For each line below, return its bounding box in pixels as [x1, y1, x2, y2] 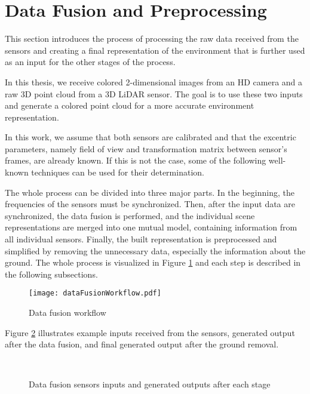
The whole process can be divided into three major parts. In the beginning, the [5, 186, 294, 198]
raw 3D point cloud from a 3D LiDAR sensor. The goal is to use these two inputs [5, 87, 303, 100]
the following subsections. [5, 267, 98, 280]
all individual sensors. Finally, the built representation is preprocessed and [5, 233, 277, 245]
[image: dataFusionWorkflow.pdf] [29, 289, 161, 298]
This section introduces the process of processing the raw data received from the [5, 32, 299, 45]
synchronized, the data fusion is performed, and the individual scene [5, 209, 255, 221]
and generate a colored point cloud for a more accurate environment [5, 99, 254, 112]
